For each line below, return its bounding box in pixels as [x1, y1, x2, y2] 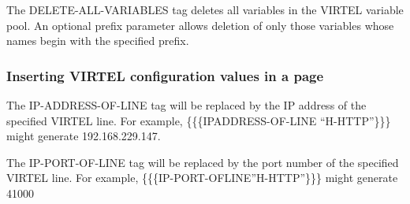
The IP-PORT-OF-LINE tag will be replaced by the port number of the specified [6, 154, 399, 170]
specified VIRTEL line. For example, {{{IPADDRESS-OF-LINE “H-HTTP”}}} [6, 112, 391, 128]
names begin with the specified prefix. [6, 32, 189, 49]
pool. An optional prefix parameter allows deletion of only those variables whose [6, 17, 394, 33]
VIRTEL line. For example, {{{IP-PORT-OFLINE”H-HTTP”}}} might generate [6, 169, 398, 186]
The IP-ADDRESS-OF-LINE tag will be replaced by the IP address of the [6, 97, 367, 113]
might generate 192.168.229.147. [6, 128, 161, 144]
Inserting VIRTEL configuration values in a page [6, 65, 324, 85]
